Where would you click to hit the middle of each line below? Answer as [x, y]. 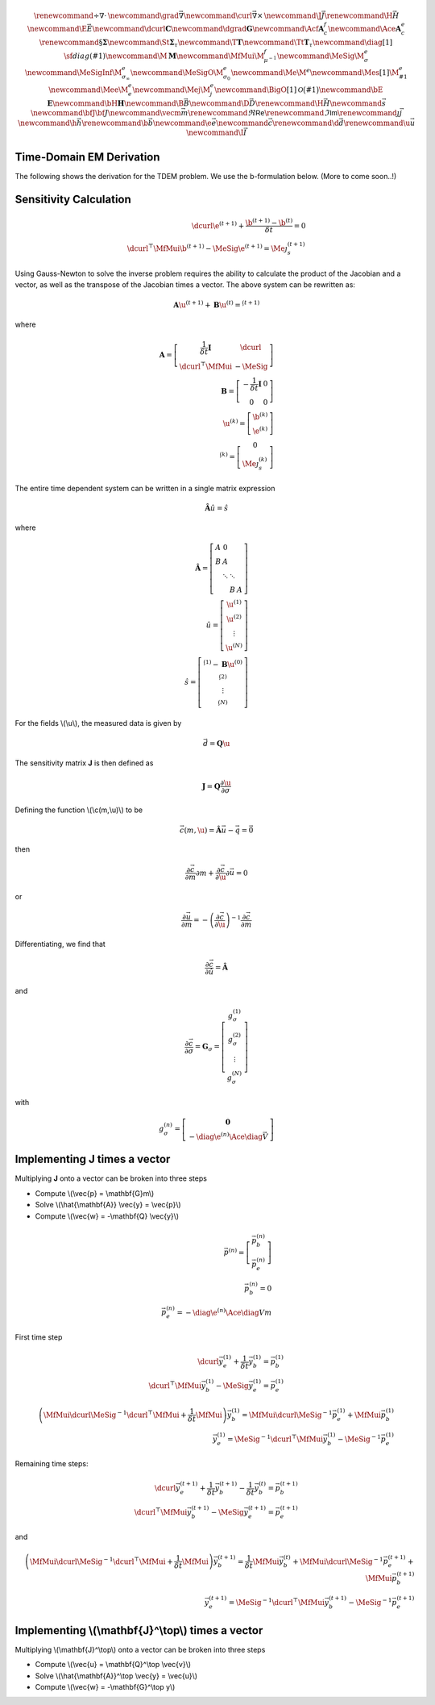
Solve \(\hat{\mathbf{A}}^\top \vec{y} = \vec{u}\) [116, 1676]
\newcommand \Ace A [365, 29]
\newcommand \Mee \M [89, 90]
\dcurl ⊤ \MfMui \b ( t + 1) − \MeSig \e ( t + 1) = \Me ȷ [207, 248]
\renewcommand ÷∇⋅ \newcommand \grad [106, 15]
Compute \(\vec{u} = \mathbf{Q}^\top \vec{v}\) [113, 1665]
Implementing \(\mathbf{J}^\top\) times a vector [139, 1630]
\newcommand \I [215, 133]
